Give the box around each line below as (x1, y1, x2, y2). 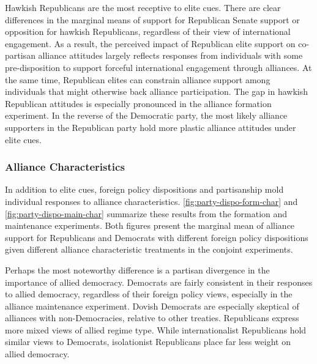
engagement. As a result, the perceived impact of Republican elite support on (5, 37, 296, 50)
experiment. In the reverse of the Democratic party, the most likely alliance (5, 109, 288, 122)
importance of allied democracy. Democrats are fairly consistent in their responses (5, 275, 313, 288)
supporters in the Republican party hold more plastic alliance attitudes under (5, 121, 296, 133)
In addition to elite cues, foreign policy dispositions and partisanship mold (5, 183, 284, 196)
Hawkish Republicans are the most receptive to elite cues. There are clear (5, 1, 281, 13)
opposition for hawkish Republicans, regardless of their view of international (5, 25, 291, 38)
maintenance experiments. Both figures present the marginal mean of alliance (5, 219, 295, 232)
